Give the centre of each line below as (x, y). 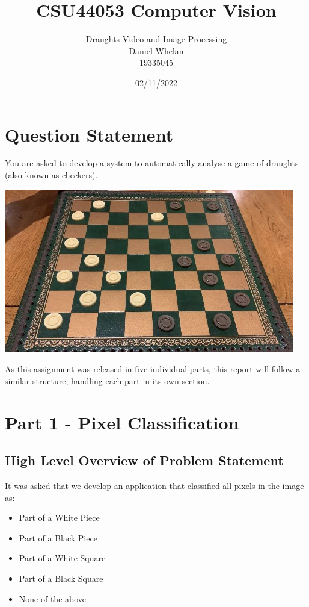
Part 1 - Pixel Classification (122, 422)
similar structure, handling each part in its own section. (107, 380)
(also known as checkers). (51, 175)
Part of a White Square (62, 558)
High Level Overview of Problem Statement (144, 460)
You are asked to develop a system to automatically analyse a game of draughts (152, 163)
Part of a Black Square (61, 578)
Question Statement (89, 134)
